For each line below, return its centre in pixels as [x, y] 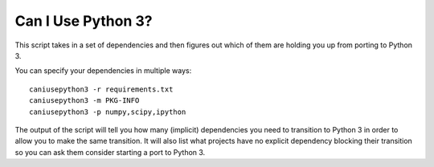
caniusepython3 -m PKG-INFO [84, 101]
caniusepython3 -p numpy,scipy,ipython [108, 112]
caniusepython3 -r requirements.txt [101, 89]
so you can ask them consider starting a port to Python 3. [110, 152]
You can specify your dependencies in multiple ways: [103, 71]
